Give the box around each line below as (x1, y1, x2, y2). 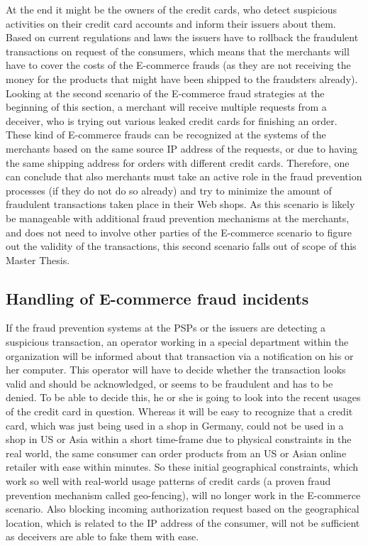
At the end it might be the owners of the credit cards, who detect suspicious (6, 2, 338, 16)
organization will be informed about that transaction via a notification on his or (6, 348, 354, 363)
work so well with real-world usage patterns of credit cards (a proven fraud (6, 474, 331, 488)
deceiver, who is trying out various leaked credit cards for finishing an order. (6, 113, 338, 128)
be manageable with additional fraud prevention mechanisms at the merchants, (6, 210, 350, 225)
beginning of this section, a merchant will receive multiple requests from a (6, 99, 327, 114)
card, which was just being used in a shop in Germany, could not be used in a (6, 417, 344, 432)
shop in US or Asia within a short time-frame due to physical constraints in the (6, 432, 352, 447)
